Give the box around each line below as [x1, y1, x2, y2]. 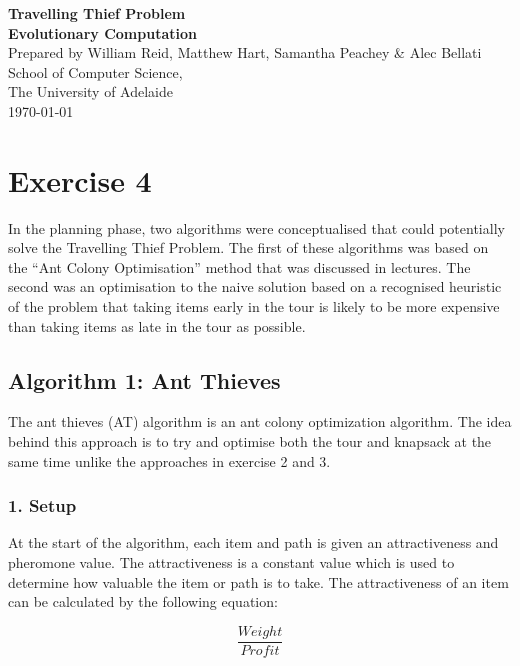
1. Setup [8, 493, 77, 518]
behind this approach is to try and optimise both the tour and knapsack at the [8, 431, 492, 452]
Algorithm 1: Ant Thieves [8, 364, 281, 395]
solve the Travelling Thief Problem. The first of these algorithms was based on [8, 237, 489, 258]
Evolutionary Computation [8, 22, 197, 43]
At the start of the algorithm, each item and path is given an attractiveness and [8, 532, 499, 553]
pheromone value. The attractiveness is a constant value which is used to [8, 552, 455, 573]
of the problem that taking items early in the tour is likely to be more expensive [8, 296, 500, 317]
